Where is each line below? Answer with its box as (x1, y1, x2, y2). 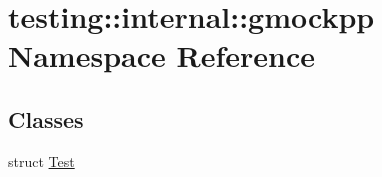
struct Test (8, 150, 75, 171)
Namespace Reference (8, 35, 315, 76)
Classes (8, 103, 84, 134)
